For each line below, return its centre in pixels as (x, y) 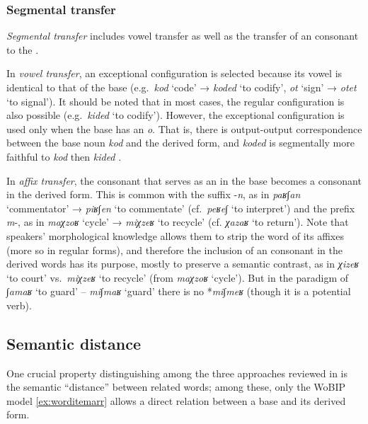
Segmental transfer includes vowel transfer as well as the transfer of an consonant (183, 36)
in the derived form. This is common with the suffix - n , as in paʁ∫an (154, 194)
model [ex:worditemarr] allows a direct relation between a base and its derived (176, 400)
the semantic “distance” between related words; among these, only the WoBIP (176, 387)
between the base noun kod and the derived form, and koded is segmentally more (180, 143)
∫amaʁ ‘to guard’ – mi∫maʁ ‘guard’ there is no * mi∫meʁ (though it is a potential (179, 291)
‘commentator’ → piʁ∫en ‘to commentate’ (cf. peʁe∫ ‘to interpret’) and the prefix (181, 208)
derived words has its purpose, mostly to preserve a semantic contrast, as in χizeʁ (183, 264)
